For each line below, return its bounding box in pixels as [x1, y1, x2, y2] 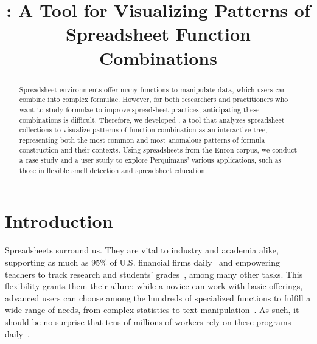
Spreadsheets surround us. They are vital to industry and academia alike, [5, 244, 279, 256]
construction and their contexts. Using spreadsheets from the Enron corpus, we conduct [19, 145, 298, 155]
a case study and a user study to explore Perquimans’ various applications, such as [19, 155, 282, 165]
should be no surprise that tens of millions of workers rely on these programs [5, 315, 291, 328]
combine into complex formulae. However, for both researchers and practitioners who [19, 94, 288, 105]
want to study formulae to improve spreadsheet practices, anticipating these [19, 104, 260, 114]
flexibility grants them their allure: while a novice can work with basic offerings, [5, 280, 303, 292]
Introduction [5, 208, 113, 233]
